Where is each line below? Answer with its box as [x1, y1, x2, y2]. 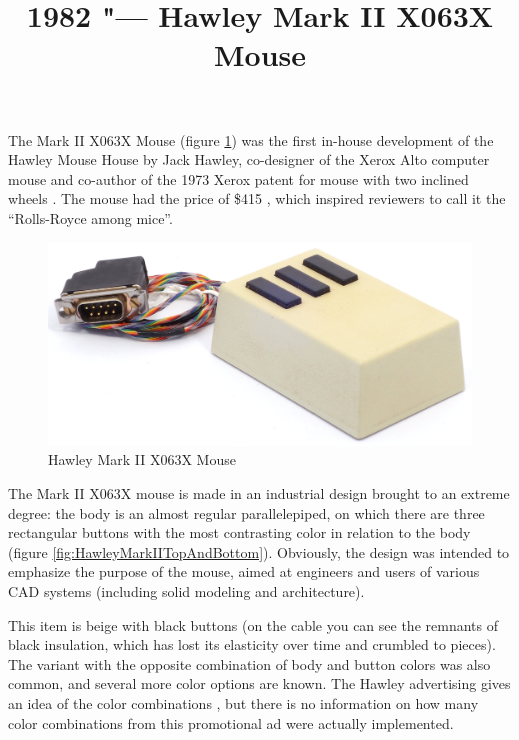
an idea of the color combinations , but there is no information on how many [8, 692, 479, 713]
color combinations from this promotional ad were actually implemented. [8, 712, 454, 733]
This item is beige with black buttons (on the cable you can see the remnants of [8, 614, 498, 635]
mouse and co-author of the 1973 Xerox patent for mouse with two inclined [8, 168, 469, 189]
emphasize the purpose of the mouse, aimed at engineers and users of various [8, 561, 480, 582]
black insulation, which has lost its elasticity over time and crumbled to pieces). [8, 634, 496, 655]
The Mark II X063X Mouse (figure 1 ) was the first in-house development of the [8, 129, 494, 150]
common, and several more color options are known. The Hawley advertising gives [8, 673, 511, 694]
